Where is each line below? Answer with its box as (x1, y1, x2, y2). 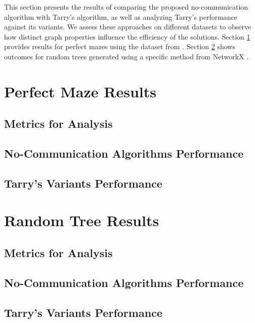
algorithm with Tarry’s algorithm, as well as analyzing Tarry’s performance (4, 11, 238, 22)
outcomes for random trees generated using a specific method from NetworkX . (4, 51, 249, 61)
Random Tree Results (4, 210, 159, 231)
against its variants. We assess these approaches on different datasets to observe (4, 21, 251, 32)
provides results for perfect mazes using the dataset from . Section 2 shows (4, 41, 235, 52)
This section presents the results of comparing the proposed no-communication (4, 2, 248, 12)
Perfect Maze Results (4, 81, 156, 101)
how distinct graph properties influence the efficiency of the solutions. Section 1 (4, 31, 250, 42)
